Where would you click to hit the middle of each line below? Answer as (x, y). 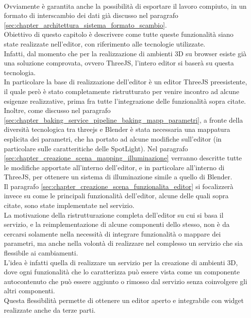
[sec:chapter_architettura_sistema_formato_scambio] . (85, 24)
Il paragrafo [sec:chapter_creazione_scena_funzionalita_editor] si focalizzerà (119, 186)
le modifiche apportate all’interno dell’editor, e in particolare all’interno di (114, 167)
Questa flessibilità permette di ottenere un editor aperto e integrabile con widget (124, 300)
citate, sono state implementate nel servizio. (69, 205)
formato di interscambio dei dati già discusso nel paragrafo (91, 15)
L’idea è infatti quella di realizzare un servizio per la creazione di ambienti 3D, (121, 262)
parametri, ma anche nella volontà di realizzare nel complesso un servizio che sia (123, 243)
